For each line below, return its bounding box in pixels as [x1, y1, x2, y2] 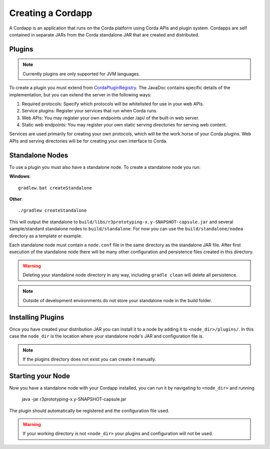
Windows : [9, 173, 31, 179]
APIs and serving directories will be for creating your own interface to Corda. [9, 138, 167, 144]
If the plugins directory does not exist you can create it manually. [22, 356, 156, 362]
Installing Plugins [9, 313, 64, 322]
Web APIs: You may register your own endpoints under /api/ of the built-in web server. [21, 115, 199, 121]
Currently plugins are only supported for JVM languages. [22, 70, 140, 77]
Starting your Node [9, 372, 70, 380]
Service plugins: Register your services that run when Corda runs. [21, 108, 157, 114]
